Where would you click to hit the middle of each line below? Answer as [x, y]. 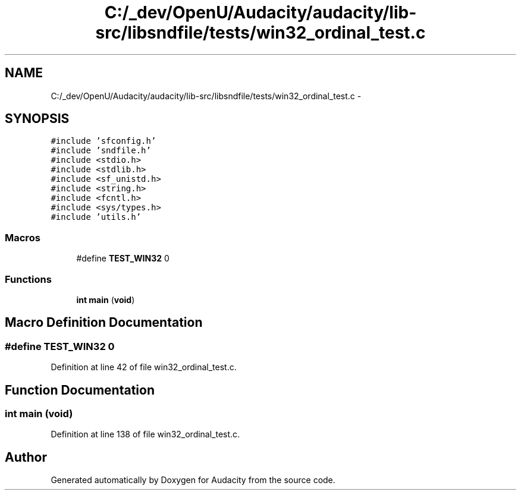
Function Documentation [80, 390]
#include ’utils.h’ [96, 217]
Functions [28, 279]
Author [26, 457]
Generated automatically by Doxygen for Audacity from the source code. [193, 480]
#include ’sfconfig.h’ [103, 141]
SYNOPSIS [37, 119]
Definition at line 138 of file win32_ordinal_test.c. [145, 434]
